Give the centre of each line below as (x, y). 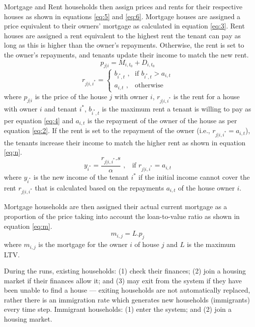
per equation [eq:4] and (39, 120)
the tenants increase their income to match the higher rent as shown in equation (125, 142)
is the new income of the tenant (81, 177)
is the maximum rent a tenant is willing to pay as (176, 108)
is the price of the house (71, 96)
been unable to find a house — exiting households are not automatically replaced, (127, 290)
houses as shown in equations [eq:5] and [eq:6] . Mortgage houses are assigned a (122, 16)
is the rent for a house (206, 96)
